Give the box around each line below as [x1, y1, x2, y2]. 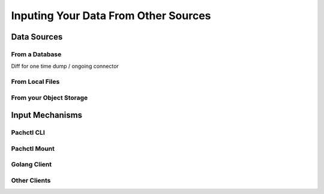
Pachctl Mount [11, 144, 55, 153]
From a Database [11, 50, 62, 58]
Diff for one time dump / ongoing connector [11, 63, 119, 70]
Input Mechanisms [11, 110, 83, 120]
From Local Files [11, 78, 60, 86]
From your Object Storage [11, 93, 88, 102]
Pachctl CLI [11, 129, 45, 137]
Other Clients [11, 176, 51, 184]
